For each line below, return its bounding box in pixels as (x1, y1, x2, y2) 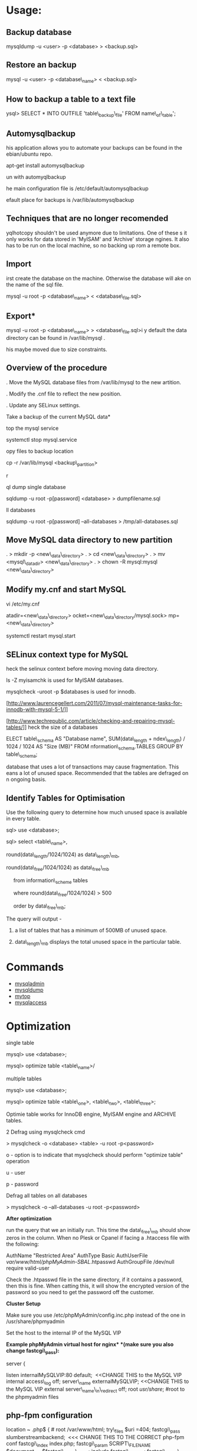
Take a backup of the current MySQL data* (6, 413, 111, 420)
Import (6, 259, 31, 269)
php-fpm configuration (6, 1410, 93, 1420)
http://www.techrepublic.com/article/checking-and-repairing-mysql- (8, 718, 175, 725)
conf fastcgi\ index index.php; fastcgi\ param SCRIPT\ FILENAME (6, 1440, 152, 1448)
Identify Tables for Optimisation (6, 793, 126, 803)
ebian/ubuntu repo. (6, 150, 53, 157)
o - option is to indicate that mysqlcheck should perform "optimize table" (6, 1151, 183, 1159)
